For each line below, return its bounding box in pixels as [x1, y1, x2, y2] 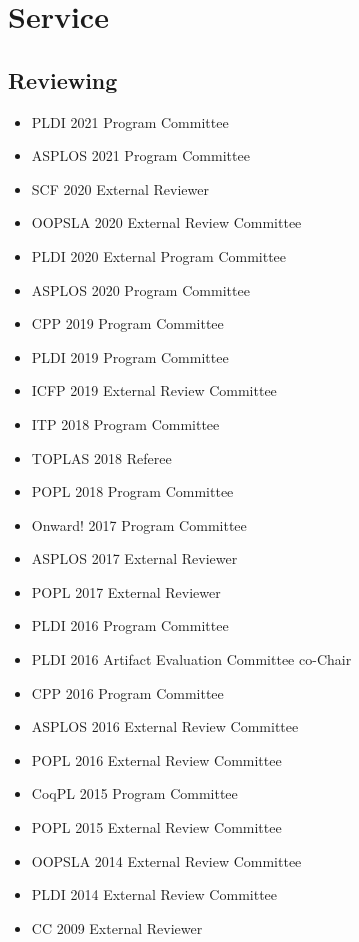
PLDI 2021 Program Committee [31, 111, 229, 132]
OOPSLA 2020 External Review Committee [31, 212, 302, 233]
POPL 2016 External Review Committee [31, 749, 282, 770]
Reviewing [8, 64, 118, 95]
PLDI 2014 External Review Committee [31, 884, 278, 905]
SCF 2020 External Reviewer [31, 178, 210, 199]
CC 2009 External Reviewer [31, 917, 203, 938]
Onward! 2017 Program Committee [31, 514, 247, 535]
